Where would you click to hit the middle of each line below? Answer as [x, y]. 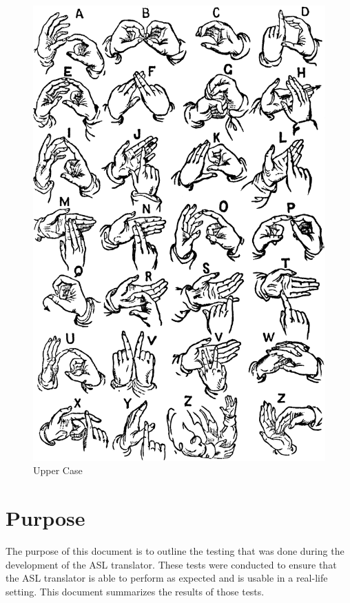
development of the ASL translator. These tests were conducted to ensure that [171, 564]
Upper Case [58, 470]
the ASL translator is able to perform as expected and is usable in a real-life [167, 578]
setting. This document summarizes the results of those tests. [135, 591]
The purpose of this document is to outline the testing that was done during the [175, 551]
